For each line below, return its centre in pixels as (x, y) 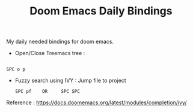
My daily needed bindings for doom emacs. (60, 42)
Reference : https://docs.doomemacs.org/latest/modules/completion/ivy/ (96, 102)
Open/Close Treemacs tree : (50, 53)
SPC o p (16, 69)
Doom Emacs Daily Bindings (101, 11)
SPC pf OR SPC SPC (47, 92)
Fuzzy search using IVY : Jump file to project (70, 81)
